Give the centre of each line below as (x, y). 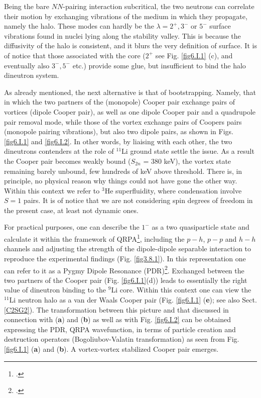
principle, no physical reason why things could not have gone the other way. (121, 181)
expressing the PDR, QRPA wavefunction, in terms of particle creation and (120, 329)
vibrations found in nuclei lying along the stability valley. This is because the (122, 35)
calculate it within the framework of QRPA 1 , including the (94, 238)
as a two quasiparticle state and (201, 227)
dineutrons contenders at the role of (59, 151)
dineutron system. (32, 75)
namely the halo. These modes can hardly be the (79, 26)
